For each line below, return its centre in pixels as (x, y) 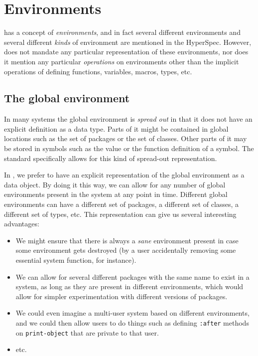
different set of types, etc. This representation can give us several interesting (120, 214)
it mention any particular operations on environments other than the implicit (122, 61)
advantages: (22, 224)
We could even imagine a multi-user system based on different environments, (132, 313)
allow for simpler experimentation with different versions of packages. (122, 296)
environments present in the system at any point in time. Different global (116, 194)
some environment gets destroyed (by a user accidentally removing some (126, 250)
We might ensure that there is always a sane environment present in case (127, 240)
